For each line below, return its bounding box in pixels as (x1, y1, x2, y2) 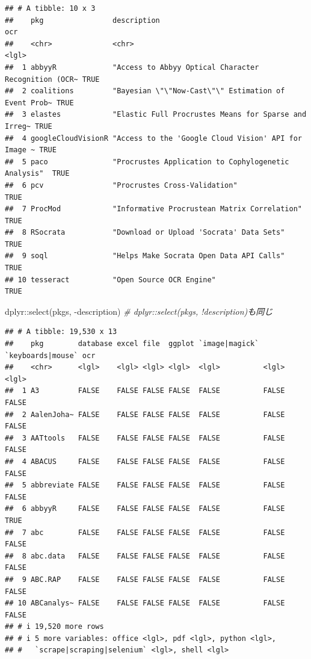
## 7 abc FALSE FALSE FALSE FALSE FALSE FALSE (5, 528, 285, 537)
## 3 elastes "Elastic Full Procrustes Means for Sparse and (5, 110, 307, 119)
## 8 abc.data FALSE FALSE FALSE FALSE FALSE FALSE (5, 551, 285, 560)
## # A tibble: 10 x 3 (5, 4, 96, 13)
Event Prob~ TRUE (5, 98, 74, 107)
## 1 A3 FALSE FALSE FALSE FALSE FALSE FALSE (5, 386, 285, 395)
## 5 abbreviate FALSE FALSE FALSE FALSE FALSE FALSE (5, 481, 285, 490)
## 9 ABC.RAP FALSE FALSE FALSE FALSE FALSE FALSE (5, 575, 285, 584)
